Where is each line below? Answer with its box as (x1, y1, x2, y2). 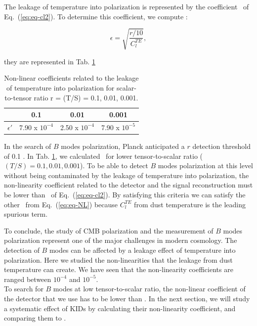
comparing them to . (4, 313, 66, 323)
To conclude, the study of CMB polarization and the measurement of (4, 225, 214, 235)
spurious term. (4, 209, 48, 219)
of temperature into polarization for (6, 82, 115, 93)
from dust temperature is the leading (134, 199, 246, 209)
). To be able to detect (80, 160, 148, 171)
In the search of (4, 141, 51, 151)
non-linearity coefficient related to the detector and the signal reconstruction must (4, 180, 253, 190)
